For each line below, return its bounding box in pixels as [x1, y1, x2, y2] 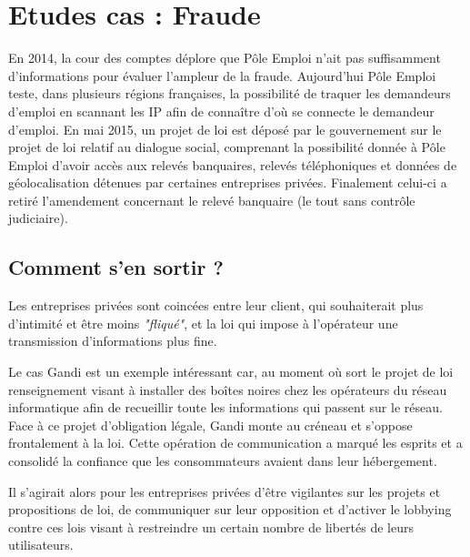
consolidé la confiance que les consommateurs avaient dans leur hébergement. [8, 451, 437, 471]
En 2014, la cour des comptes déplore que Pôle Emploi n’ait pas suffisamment [8, 48, 441, 67]
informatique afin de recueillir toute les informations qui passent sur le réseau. [8, 398, 443, 417]
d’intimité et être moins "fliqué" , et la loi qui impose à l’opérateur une [8, 313, 398, 332]
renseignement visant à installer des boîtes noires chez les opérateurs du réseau [8, 380, 447, 399]
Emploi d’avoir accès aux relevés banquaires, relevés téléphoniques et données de [8, 155, 457, 174]
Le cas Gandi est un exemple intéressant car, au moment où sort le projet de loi [8, 362, 454, 381]
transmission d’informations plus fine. [8, 331, 217, 350]
